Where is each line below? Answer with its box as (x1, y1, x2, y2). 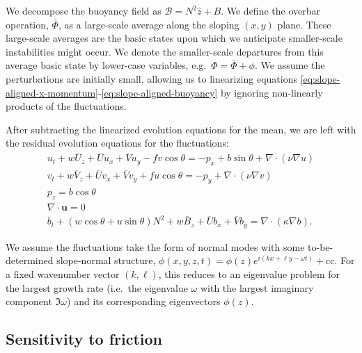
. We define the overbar (221, 3, 321, 17)
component (6, 294, 52, 309)
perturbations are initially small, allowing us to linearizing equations (6, 71, 297, 85)
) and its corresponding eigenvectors (67, 294, 221, 309)
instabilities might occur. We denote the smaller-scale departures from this (6, 44, 324, 58)
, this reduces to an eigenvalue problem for (158, 267, 340, 281)
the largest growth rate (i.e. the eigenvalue (6, 280, 188, 295)
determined (6, 253, 54, 268)
